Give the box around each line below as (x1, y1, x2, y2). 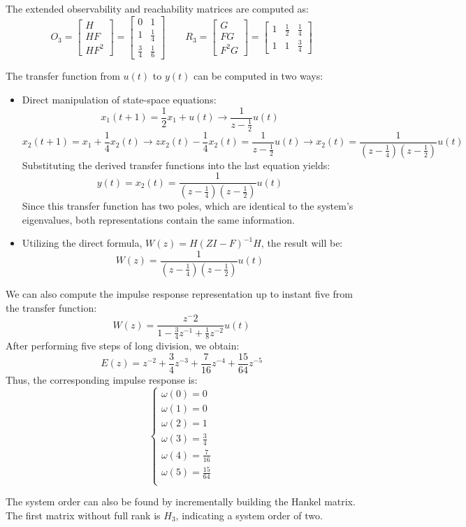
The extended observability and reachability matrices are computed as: (6, 1, 309, 15)
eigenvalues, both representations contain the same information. (22, 212, 295, 226)
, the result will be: (261, 236, 343, 250)
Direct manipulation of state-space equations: (22, 92, 217, 106)
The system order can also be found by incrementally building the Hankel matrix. (6, 494, 356, 509)
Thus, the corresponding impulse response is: (6, 373, 198, 387)
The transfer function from (6, 68, 120, 83)
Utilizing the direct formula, (22, 236, 143, 250)
